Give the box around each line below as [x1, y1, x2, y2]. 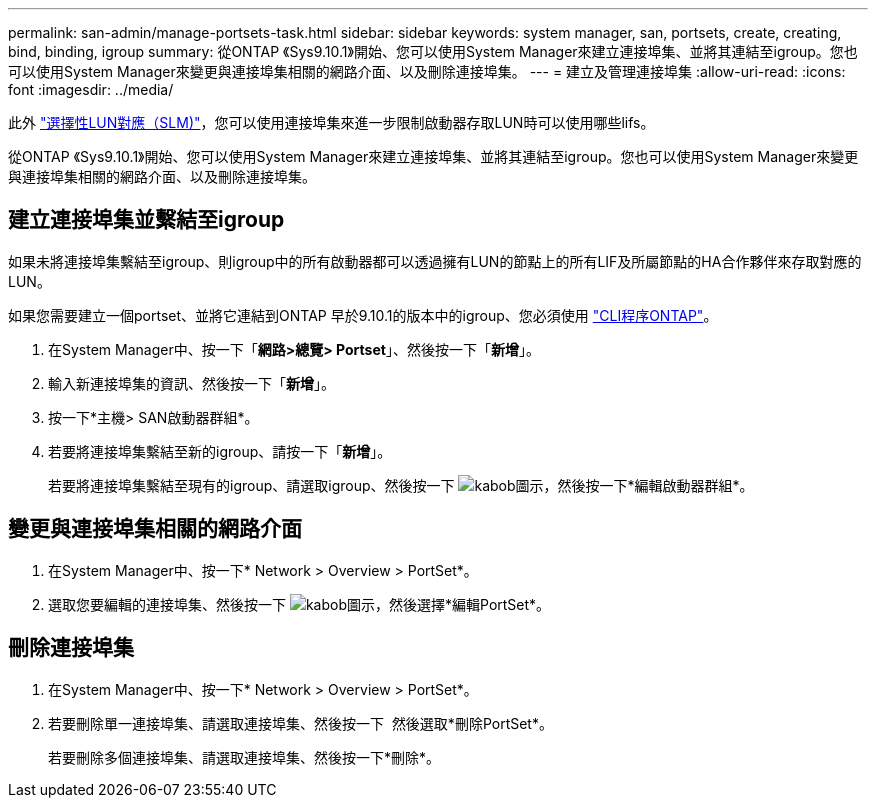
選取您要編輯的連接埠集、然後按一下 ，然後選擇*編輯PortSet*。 [48, 595, 551, 613]
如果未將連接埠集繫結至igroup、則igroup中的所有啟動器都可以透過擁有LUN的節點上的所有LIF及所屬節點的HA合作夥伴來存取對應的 [8, 252, 862, 270]
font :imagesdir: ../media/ [8, 81, 174, 98]
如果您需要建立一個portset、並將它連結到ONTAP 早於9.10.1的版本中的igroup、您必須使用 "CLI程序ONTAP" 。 [8, 306, 718, 324]
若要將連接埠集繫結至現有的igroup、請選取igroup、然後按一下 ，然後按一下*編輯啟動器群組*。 [48, 476, 754, 494]
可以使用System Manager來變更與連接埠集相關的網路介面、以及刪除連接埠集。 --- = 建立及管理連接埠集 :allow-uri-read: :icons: [8, 63, 846, 80]
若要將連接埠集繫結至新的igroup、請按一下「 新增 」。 [48, 442, 392, 460]
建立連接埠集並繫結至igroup [8, 207, 285, 233]
